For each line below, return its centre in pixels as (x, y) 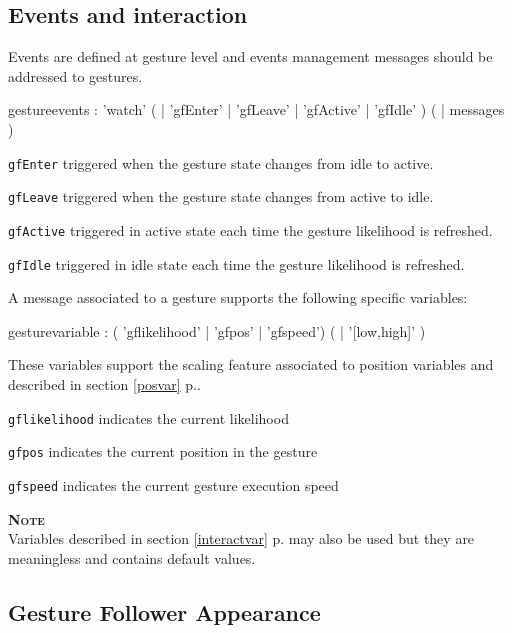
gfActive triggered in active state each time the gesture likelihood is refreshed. (250, 229)
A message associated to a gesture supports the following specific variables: (238, 297)
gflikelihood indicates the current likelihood (148, 417)
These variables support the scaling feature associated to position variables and (251, 364)
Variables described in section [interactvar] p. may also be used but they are (241, 538)
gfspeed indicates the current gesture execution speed (173, 484)
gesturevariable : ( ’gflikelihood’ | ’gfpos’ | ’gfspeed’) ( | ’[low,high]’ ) (217, 330)
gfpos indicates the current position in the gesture (163, 451)
